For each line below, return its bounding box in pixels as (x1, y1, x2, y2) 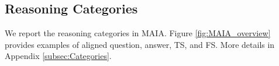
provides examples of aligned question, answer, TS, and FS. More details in (5, 38, 275, 50)
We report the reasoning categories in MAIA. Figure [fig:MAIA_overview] (5, 27, 271, 39)
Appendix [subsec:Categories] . (5, 50, 112, 62)
